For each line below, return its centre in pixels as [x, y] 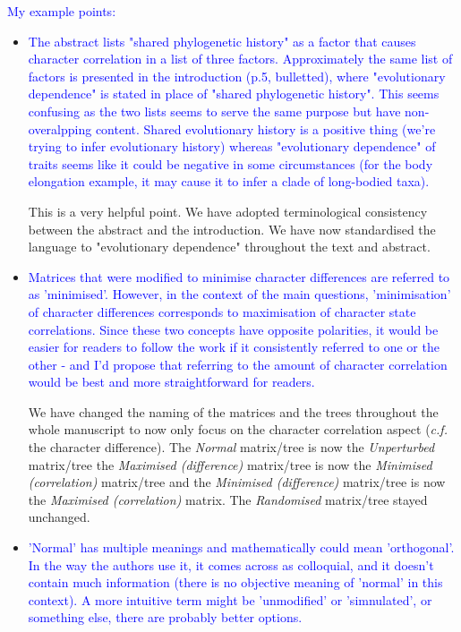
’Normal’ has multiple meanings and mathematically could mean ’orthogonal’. [241, 547]
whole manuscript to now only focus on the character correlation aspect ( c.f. [238, 429]
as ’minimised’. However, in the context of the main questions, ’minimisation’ [239, 294]
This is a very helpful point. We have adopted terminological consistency [228, 211]
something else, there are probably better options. [165, 617]
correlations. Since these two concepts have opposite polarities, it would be [233, 329]
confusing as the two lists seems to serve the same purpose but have [214, 111]
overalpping [60, 128]
